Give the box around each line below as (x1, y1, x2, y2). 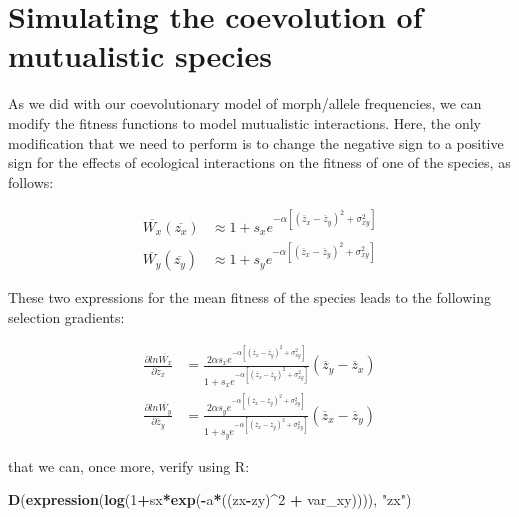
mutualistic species (8, 35, 272, 76)
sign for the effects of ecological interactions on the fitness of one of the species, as (8, 152, 511, 173)
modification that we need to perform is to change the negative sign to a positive (8, 132, 504, 153)
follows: (8, 171, 54, 192)
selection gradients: (8, 306, 125, 327)
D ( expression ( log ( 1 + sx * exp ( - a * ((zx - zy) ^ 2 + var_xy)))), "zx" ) (8, 489, 412, 510)
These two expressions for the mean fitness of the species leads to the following (8, 287, 491, 308)
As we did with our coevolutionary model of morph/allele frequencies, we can (8, 93, 482, 114)
